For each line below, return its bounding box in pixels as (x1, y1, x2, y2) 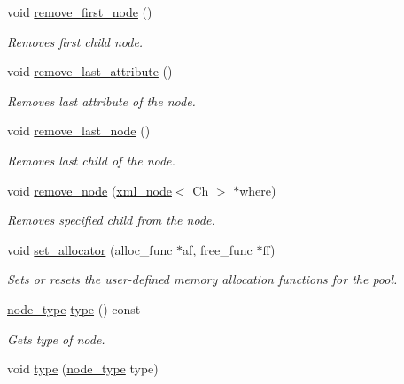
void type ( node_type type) (7, 359, 159, 378)
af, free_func (183, 240, 252, 258)
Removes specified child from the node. (7, 211, 215, 229)
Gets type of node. (7, 329, 105, 348)
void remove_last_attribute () (7, 62, 173, 81)
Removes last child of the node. (7, 150, 175, 169)
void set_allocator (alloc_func (7, 240, 173, 258)
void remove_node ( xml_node (7, 180, 172, 199)
